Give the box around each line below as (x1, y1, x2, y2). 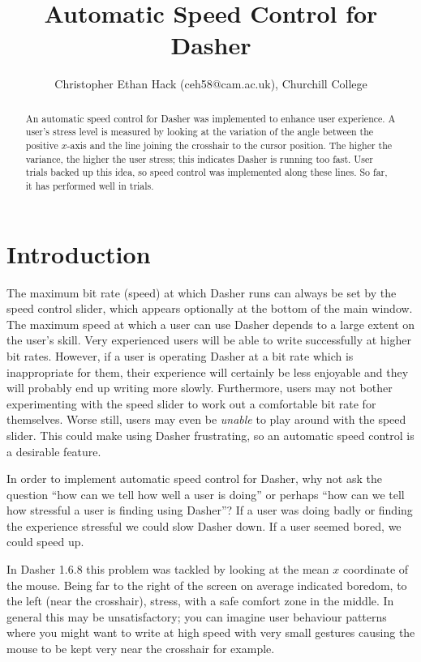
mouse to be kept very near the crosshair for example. (6, 640, 275, 657)
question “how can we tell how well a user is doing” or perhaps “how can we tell (6, 485, 405, 502)
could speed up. (6, 533, 84, 550)
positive (25, 139, 58, 152)
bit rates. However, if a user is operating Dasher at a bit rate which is (6, 347, 354, 364)
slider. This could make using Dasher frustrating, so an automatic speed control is (6, 426, 415, 443)
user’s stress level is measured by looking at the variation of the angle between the (25, 125, 374, 139)
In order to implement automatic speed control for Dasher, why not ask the (6, 470, 382, 487)
